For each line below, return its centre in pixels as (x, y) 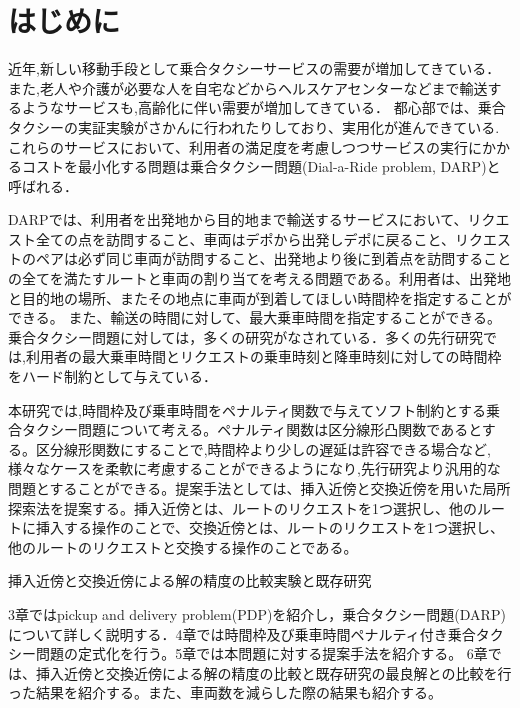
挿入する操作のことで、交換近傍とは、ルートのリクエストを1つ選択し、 (270, 527)
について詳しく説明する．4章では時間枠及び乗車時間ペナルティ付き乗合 (242, 633)
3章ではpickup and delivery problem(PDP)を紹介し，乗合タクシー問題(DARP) (257, 613)
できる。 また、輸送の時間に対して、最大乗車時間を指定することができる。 (254, 317)
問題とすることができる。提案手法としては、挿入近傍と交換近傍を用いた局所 (259, 488)
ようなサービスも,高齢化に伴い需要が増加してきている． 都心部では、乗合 (263, 107)
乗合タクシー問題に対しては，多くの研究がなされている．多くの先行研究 (245, 336)
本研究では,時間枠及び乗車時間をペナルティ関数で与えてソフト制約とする (247, 409)
